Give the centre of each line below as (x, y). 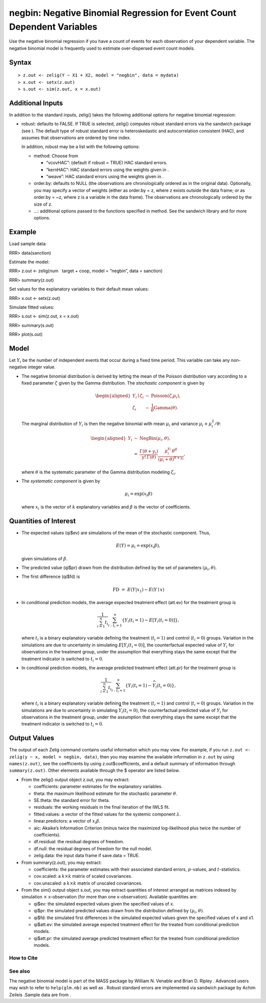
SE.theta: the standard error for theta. (72, 800)
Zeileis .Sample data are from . (40, 995)
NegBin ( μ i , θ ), (155, 439)
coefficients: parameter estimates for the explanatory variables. (98, 787)
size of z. (43, 204)
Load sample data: (28, 244)
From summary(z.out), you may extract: (62, 862)
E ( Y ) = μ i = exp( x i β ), (138, 546)
